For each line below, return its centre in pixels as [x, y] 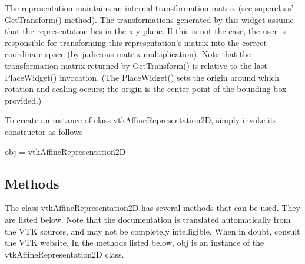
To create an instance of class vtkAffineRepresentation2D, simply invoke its [141, 120]
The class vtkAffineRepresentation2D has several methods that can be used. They [152, 208]
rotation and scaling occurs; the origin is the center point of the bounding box [146, 89]
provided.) [23, 100]
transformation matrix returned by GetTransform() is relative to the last [136, 65]
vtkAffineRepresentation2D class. [64, 254]
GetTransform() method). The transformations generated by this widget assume [149, 19]
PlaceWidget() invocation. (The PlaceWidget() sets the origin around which [142, 77]
